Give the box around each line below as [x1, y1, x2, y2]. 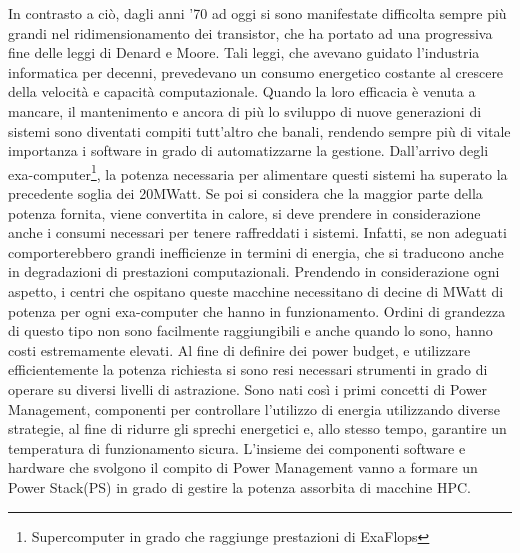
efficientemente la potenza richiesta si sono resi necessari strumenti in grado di [8, 359, 488, 380]
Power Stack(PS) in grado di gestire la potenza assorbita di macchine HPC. [8, 476, 471, 497]
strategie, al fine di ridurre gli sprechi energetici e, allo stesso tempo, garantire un [8, 418, 507, 439]
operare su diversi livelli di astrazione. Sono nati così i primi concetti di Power [8, 378, 488, 399]
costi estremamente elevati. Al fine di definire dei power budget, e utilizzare [8, 339, 471, 360]
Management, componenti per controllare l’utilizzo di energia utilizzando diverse [8, 398, 500, 419]
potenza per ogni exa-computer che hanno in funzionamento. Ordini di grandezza [8, 300, 506, 321]
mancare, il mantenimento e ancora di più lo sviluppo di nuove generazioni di [8, 100, 482, 121]
